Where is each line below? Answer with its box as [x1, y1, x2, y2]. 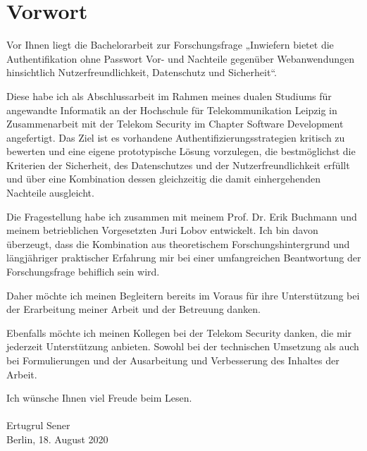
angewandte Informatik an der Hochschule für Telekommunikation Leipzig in [6, 102, 337, 117]
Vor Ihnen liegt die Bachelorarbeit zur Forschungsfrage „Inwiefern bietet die [6, 37, 334, 52]
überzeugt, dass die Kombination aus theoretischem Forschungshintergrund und [6, 236, 350, 251]
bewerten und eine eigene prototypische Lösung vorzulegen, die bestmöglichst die [6, 144, 356, 159]
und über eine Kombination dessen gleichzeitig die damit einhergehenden [6, 171, 321, 186]
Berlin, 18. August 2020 [6, 431, 108, 446]
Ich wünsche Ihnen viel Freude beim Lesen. [6, 390, 192, 405]
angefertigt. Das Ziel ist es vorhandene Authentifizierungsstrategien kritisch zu [6, 130, 345, 144]
